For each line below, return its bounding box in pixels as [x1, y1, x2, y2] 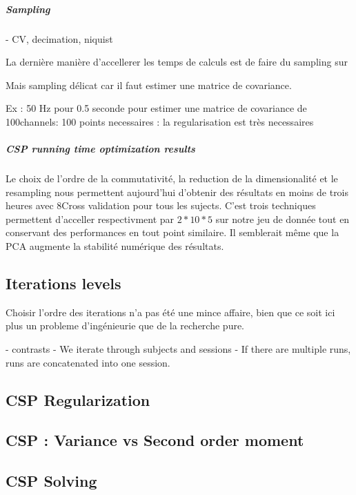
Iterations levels [6, 273, 121, 294]
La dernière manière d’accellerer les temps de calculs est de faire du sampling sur [6, 55, 348, 69]
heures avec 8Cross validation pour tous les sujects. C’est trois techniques [6, 198, 316, 213]
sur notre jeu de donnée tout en [215, 211, 350, 226]
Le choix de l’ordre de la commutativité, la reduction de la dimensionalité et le [6, 171, 338, 186]
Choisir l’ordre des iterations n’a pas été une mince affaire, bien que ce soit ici [6, 304, 335, 319]
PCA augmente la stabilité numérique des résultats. [6, 239, 224, 253]
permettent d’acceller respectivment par [6, 211, 175, 226]
